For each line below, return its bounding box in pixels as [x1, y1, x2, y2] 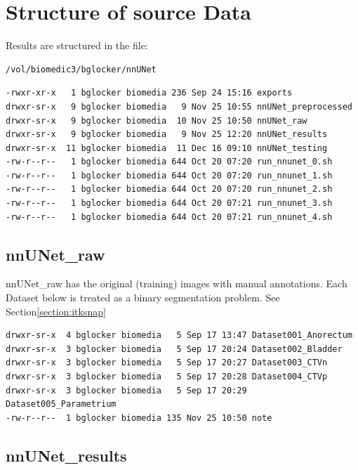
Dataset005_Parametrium [6, 399, 117, 410]
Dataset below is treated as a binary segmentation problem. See [6, 290, 280, 305]
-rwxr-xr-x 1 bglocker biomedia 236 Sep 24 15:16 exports [6, 88, 293, 98]
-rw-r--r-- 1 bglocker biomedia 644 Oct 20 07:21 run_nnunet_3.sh [6, 198, 333, 209]
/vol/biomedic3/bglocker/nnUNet [6, 64, 157, 74]
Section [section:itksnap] [6, 303, 106, 318]
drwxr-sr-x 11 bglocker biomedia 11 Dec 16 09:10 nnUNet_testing [6, 143, 328, 153]
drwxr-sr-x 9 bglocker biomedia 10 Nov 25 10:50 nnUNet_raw [6, 115, 307, 126]
